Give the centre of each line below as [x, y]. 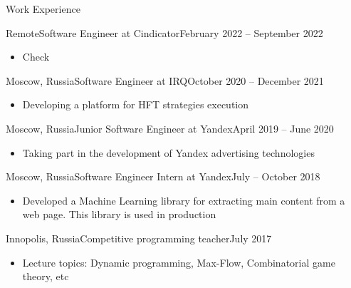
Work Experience [43, 9]
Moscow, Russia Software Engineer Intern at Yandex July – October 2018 [163, 176]
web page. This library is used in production [119, 214]
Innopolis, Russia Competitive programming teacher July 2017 [139, 238]
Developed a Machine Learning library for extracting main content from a [184, 200]
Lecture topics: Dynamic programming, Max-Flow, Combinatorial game [179, 262]
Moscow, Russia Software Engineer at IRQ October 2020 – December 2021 [165, 80]
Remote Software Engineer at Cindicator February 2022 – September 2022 [164, 32]
